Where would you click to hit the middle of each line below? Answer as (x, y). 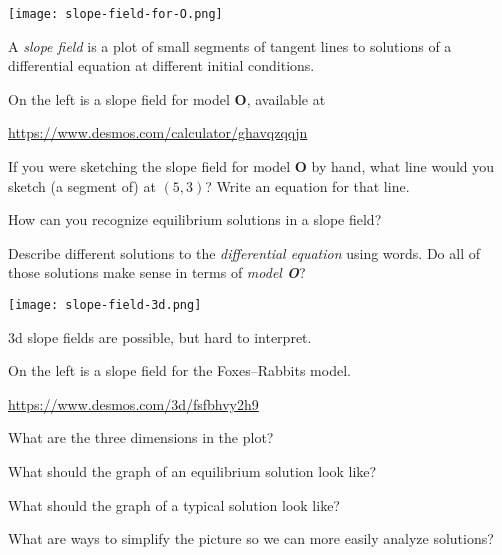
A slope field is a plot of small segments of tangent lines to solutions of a (230, 45)
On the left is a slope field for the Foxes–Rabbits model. (179, 370)
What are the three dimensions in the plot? (141, 437)
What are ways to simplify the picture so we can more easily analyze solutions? (251, 538)
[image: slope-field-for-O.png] (115, 14)
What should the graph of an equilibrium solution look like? (192, 471)
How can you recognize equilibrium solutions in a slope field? (195, 219)
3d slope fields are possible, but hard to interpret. (160, 336)
